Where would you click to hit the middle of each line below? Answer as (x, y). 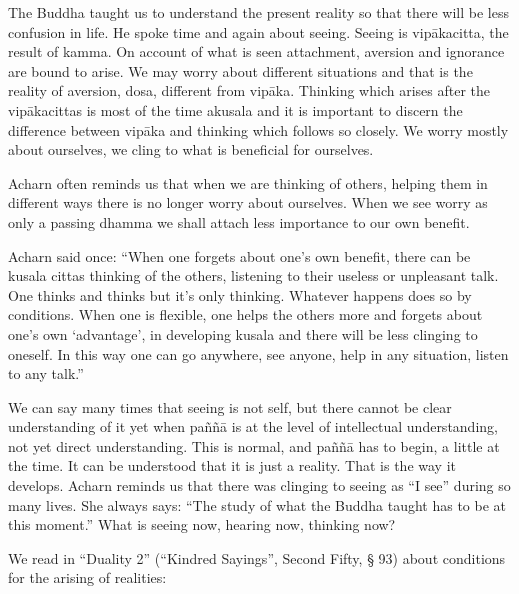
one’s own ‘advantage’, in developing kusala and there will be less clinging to (243, 333)
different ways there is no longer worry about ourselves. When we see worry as (248, 202)
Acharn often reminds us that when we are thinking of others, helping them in (248, 182)
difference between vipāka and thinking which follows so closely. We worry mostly (258, 129)
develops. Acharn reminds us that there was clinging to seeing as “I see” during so (259, 485)
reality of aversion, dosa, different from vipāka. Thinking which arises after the (249, 90)
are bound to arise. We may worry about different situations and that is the (240, 70)
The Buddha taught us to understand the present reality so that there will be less (258, 12)
